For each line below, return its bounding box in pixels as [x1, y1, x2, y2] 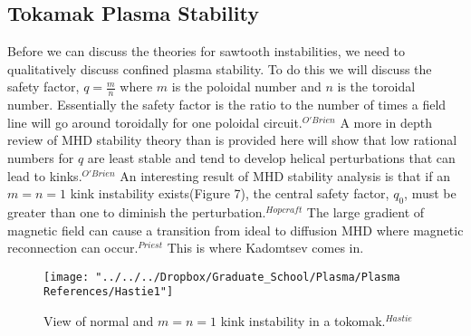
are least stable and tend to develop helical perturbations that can [87, 149, 456, 167]
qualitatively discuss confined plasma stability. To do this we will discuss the [7, 59, 432, 78]
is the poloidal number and [171, 77, 322, 96]
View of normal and [43, 312, 154, 331]
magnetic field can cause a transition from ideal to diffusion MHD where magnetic [7, 220, 464, 239]
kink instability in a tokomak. [220, 312, 386, 331]
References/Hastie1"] [43, 285, 174, 299]
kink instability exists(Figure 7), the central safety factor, [70, 184, 389, 203]
